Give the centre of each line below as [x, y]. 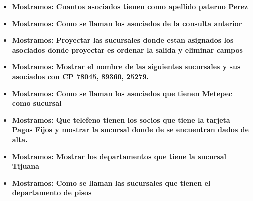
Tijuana [26, 166]
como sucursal [37, 103]
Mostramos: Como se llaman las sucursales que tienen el [111, 183]
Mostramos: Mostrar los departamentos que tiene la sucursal [119, 156]
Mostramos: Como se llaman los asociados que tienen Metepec [122, 93]
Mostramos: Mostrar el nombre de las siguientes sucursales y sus [126, 67]
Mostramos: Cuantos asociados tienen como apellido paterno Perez [130, 6]
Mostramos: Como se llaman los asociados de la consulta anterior [127, 23]
